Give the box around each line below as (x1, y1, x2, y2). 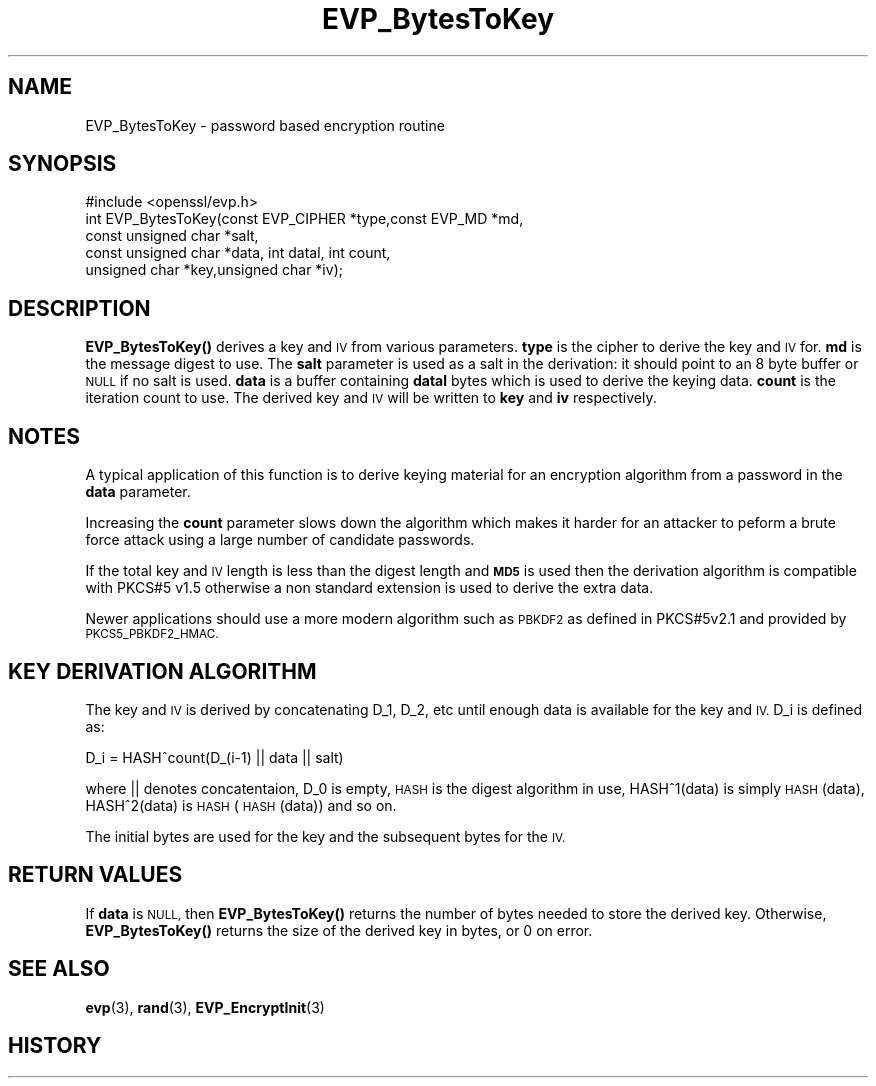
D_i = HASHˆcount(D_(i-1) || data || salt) (85, 748, 344, 766)
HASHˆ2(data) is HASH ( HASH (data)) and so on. (85, 796, 397, 814)
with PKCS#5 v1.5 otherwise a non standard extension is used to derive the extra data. (85, 579, 654, 597)
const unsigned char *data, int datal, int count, (85, 244, 391, 262)
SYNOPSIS (8, 151, 117, 177)
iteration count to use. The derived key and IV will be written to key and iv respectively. (85, 389, 657, 407)
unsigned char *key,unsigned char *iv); (85, 261, 343, 279)
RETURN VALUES (8, 862, 183, 888)
